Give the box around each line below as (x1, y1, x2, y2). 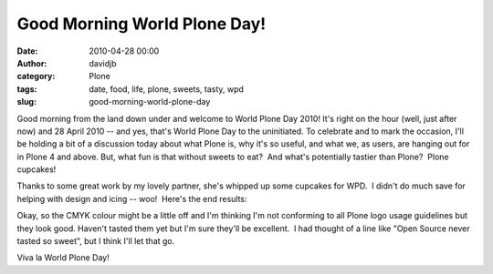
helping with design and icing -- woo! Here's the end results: (16, 193, 247, 204)
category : (16, 71, 56, 82)
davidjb (89, 57, 118, 68)
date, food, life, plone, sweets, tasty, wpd (89, 83, 244, 95)
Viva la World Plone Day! (16, 252, 110, 263)
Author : (16, 57, 47, 68)
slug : (16, 96, 37, 107)
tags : (16, 83, 37, 95)
